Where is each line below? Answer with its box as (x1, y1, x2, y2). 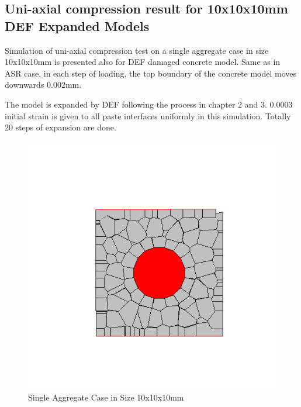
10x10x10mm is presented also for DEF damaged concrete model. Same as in (5, 56, 281, 68)
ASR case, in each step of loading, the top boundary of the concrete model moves (5, 67, 297, 79)
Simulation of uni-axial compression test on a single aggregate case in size (5, 44, 269, 56)
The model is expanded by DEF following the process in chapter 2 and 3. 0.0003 (5, 98, 293, 110)
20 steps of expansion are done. (5, 121, 116, 133)
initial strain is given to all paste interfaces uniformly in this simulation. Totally (5, 109, 291, 122)
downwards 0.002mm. (5, 78, 82, 91)
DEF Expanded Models (5, 16, 150, 35)
